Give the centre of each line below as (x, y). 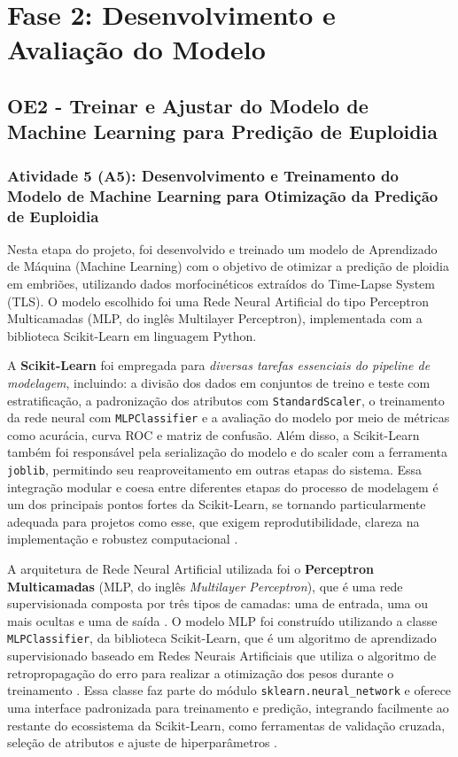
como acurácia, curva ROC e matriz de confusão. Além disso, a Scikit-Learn (213, 434)
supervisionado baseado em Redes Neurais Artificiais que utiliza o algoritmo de (222, 656)
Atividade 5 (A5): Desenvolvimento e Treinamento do (203, 175)
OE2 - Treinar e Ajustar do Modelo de (188, 105)
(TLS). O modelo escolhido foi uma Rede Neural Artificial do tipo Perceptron (218, 301)
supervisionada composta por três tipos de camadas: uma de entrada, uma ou (218, 603)
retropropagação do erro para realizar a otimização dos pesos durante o (201, 672)
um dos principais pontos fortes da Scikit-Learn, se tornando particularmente (217, 504)
